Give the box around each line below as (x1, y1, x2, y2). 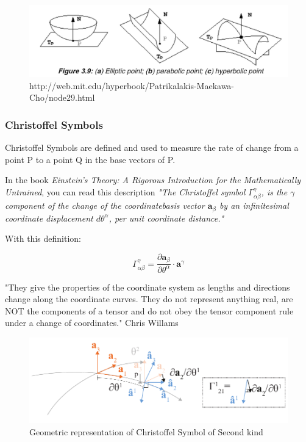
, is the (261, 185, 288, 198)
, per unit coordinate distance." (109, 211, 224, 224)
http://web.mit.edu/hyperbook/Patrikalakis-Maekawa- (29, 79, 235, 92)
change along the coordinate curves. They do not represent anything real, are (5, 292, 293, 305)
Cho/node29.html (29, 91, 95, 104)
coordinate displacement (5, 211, 93, 224)
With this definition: (5, 232, 81, 245)
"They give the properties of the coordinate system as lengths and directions (5, 280, 290, 293)
